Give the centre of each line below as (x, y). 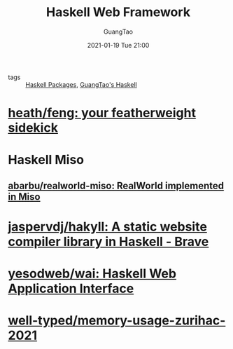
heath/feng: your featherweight (102, 113)
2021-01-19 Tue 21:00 (118, 45)
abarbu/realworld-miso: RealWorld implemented (116, 185)
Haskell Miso (46, 160)
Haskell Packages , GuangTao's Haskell (81, 84)
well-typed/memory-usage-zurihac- (117, 321)
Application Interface (71, 289)
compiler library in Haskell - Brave (108, 241)
